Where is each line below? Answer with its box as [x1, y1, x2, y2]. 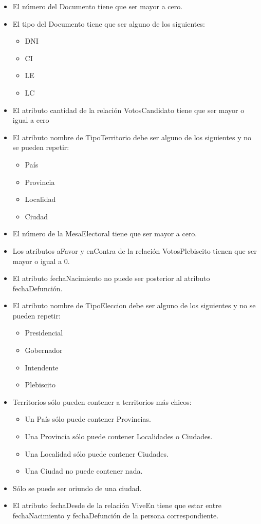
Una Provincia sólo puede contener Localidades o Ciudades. [25, 431, 213, 442]
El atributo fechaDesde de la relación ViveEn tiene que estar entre [12, 500, 221, 511]
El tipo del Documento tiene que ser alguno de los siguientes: [12, 18, 205, 29]
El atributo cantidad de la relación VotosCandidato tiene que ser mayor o [12, 104, 245, 115]
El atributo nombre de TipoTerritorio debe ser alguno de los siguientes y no [12, 132, 252, 142]
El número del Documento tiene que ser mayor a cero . [12, 1, 183, 11]
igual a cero [12, 115, 49, 125]
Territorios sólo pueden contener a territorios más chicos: [12, 396, 192, 407]
